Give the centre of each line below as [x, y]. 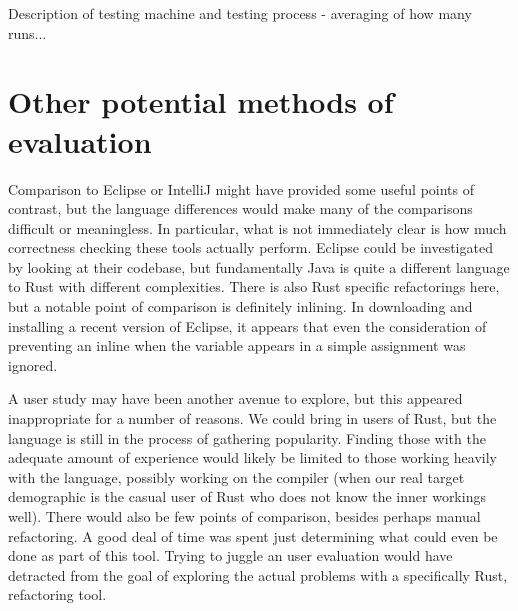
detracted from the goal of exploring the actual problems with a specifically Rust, [258, 574]
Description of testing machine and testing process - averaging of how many [240, 13]
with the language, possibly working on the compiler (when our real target [236, 476]
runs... [27, 32]
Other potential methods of [201, 101]
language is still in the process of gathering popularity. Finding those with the [247, 437]
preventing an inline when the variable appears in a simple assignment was [237, 345]
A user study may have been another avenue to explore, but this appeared [235, 398]
